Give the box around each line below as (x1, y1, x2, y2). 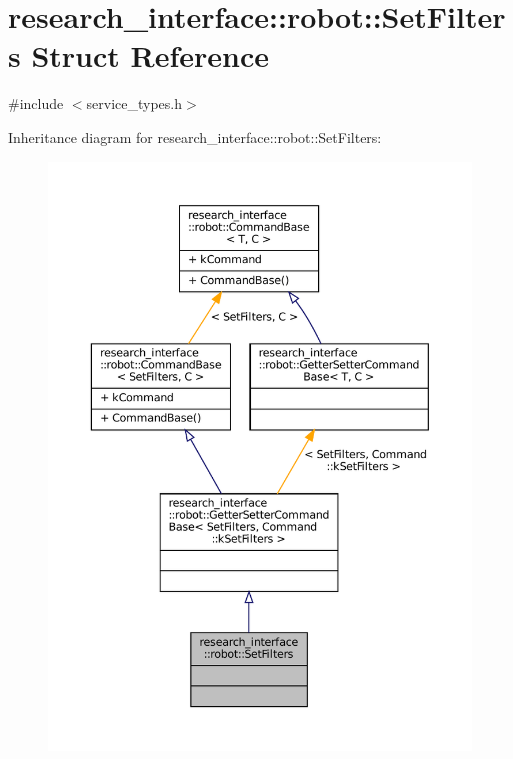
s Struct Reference (8, 35, 270, 76)
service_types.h (86, 93, 183, 114)
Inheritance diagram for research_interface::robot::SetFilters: (8, 126, 382, 147)
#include (8, 93, 64, 114)
